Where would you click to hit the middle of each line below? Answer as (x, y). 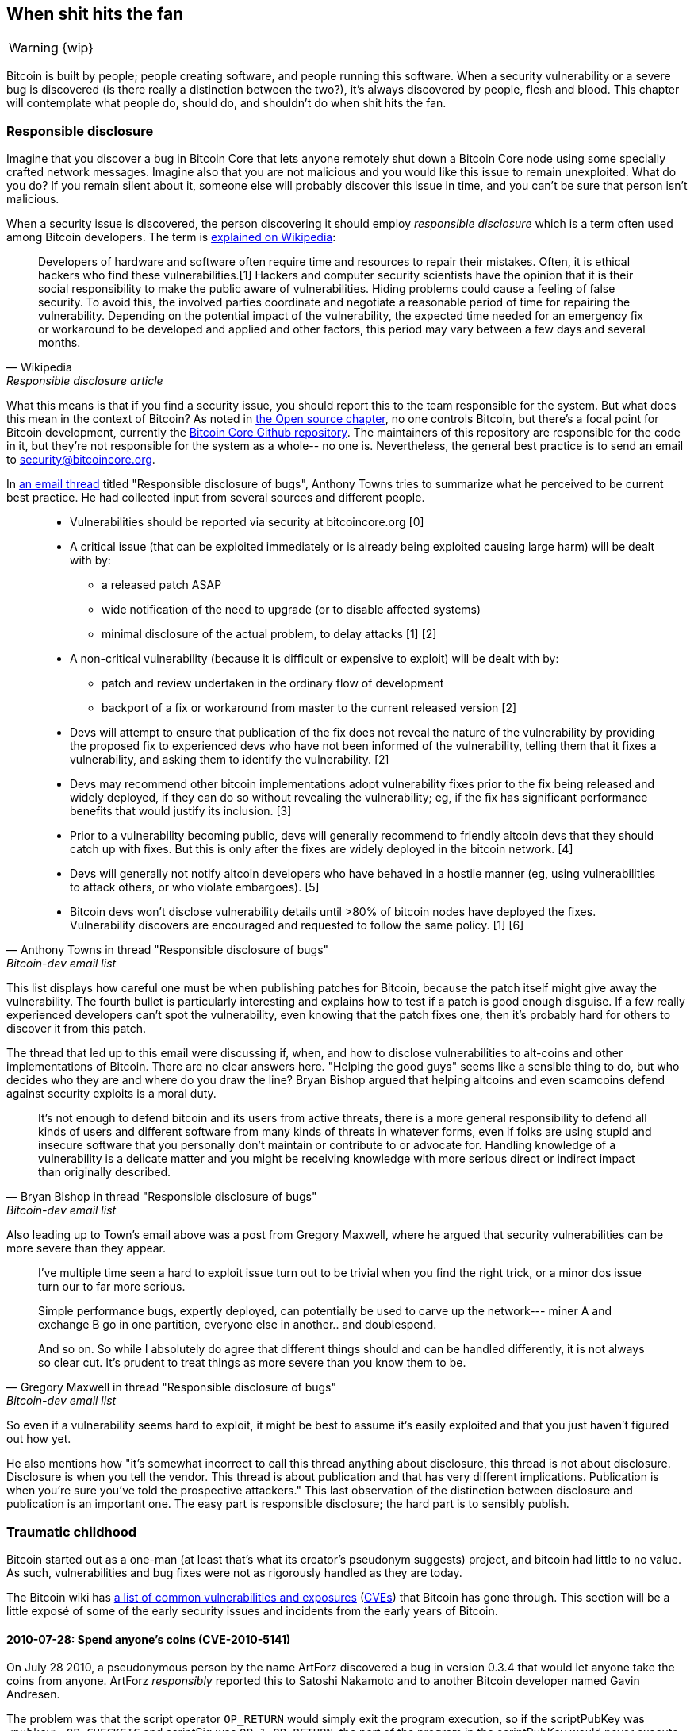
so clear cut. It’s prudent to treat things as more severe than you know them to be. (252, 1363)
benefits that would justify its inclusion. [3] (181, 811)
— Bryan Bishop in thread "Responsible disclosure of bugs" (162, 1197)
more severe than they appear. (86, 1248)
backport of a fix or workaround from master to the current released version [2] (309, 708)
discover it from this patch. (77, 1029)
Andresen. (33, 1694)
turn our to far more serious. (112, 1287)
